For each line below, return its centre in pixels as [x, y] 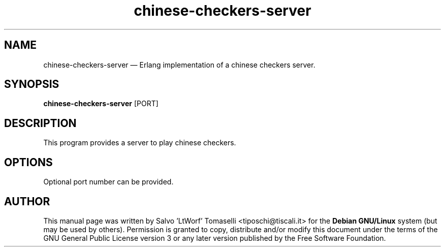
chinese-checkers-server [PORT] [101, 104]
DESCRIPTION [40, 123]
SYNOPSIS [32, 84]
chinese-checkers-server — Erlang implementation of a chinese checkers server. [179, 65]
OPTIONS [28, 162]
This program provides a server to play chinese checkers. [140, 143]
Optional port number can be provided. [108, 182]
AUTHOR [27, 201]
